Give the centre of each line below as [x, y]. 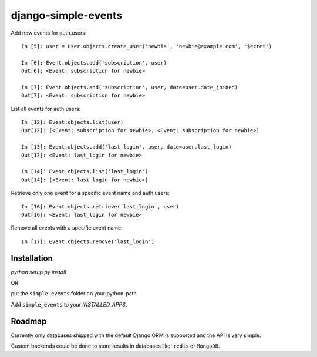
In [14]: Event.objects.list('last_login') [85, 171]
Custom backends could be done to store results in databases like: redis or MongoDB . [115, 346]
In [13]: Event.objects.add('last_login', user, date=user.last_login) [127, 147]
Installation [32, 258]
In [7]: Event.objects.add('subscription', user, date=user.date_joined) [130, 87]
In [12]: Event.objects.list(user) [72, 122]
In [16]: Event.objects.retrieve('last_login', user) [100, 206]
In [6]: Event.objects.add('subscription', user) [94, 63]
